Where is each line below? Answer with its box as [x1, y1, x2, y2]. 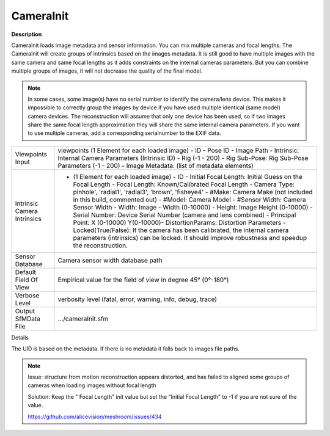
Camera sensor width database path [57, 256, 163, 264]
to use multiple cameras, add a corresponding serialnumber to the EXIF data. [28, 129, 221, 137]
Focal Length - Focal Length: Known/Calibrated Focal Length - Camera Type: [73, 180, 295, 189]
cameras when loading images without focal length [28, 382, 156, 389]
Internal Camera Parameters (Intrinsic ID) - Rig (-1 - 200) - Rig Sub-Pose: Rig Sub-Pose [57, 153, 309, 162]
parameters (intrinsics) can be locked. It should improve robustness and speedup [73, 233, 307, 242]
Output [15, 307, 35, 315]
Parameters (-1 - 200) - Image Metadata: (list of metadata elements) [57, 161, 254, 170]
